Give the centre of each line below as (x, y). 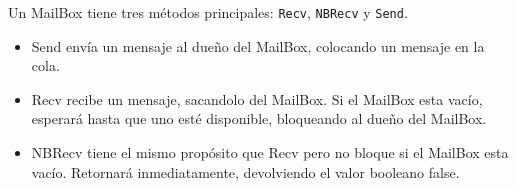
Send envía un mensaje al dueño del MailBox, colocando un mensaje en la (258, 45)
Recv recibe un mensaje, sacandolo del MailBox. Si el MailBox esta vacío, (257, 98)
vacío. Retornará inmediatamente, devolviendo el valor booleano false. (245, 171)
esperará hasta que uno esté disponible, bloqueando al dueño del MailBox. (259, 118)
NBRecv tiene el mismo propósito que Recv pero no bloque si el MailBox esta (270, 152)
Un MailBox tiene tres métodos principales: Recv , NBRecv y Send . (208, 12)
